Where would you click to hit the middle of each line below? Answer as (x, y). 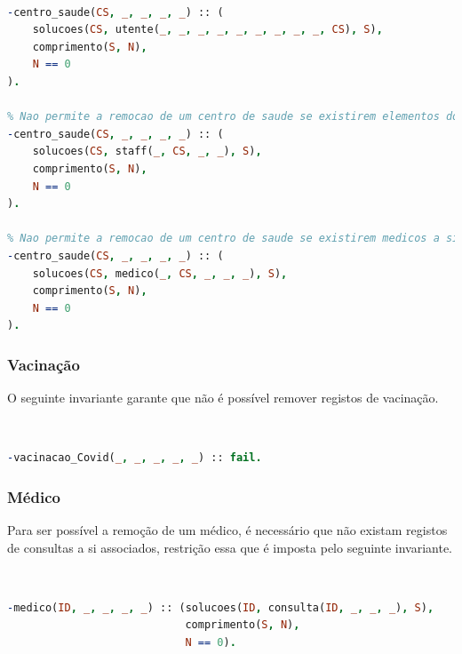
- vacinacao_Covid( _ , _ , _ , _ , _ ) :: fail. (135, 458)
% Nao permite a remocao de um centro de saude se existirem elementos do (233, 117)
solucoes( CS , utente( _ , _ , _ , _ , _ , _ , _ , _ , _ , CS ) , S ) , (207, 30)
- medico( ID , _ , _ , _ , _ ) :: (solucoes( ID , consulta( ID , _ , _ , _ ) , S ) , (221, 607)
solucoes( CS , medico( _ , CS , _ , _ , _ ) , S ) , (160, 273)
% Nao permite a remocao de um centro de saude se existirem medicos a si (233, 239)
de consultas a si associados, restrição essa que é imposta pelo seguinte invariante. (230, 547)
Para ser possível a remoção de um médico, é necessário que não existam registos (227, 530)
